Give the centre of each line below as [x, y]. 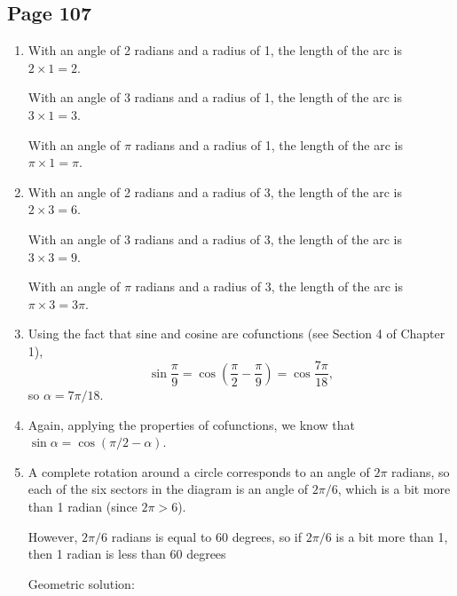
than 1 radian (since [83, 506]
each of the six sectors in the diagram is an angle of [168, 489]
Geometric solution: [81, 583]
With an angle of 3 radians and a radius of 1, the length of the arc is [215, 97]
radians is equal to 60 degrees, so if [207, 536]
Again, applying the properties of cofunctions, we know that [191, 424]
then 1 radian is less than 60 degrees [127, 554]
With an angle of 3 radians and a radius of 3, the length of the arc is [215, 238]
